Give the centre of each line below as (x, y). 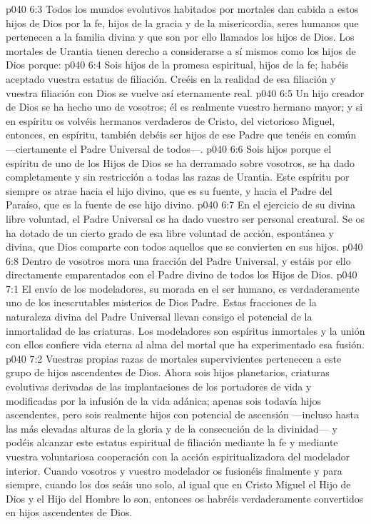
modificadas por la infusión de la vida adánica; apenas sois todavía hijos (163, 400)
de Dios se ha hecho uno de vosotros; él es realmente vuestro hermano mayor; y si (184, 107)
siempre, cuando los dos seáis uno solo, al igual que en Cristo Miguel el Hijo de (178, 484)
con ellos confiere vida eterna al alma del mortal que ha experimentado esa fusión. (185, 344)
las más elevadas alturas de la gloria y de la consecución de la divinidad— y (172, 428)
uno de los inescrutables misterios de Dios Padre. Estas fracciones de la (161, 302)
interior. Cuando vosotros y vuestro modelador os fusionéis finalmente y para (174, 470)
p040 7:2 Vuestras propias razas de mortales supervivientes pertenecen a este (174, 358)
